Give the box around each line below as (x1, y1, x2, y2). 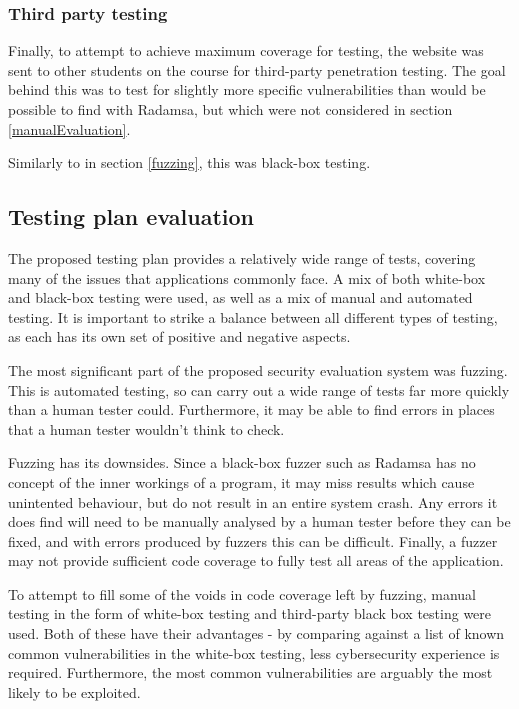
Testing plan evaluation (8, 201, 254, 232)
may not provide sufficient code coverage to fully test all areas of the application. (8, 550, 504, 571)
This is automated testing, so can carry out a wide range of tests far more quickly (8, 379, 510, 400)
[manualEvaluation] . (8, 118, 131, 139)
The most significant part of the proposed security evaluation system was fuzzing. (8, 359, 508, 380)
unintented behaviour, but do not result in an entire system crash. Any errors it (8, 491, 498, 512)
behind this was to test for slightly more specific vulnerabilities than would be (8, 79, 486, 100)
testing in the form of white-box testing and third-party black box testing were (8, 603, 492, 624)
